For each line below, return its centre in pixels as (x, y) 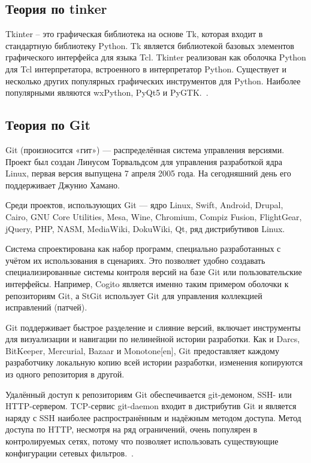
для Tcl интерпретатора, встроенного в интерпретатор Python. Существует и (146, 68)
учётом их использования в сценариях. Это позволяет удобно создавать (135, 260)
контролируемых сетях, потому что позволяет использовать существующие (142, 441)
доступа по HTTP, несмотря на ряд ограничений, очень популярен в (132, 429)
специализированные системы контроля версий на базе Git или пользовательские (154, 272)
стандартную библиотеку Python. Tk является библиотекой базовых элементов (150, 45)
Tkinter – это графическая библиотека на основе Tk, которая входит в (134, 34)
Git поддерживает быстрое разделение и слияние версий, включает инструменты (153, 327)
